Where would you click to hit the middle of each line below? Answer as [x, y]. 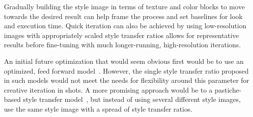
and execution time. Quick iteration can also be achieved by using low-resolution [125, 26]
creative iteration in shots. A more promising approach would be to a [108, 89]
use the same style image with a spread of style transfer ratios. [98, 108]
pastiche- [228, 89]
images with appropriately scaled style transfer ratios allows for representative [122, 35]
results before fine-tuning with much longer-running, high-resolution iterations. [123, 45]
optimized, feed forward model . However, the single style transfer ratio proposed [126, 70]
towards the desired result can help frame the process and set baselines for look [123, 16]
